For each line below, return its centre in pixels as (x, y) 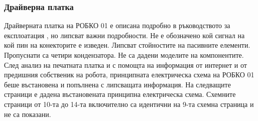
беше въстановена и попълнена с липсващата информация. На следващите (117, 84)
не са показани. (28, 114)
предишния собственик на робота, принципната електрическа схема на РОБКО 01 (129, 75)
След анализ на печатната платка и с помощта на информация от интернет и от (125, 65)
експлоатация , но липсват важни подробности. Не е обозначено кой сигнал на (124, 35)
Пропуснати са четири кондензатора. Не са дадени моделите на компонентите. (124, 55)
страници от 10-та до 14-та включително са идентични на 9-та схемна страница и (129, 104)
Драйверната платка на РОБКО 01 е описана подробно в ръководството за (117, 25)
